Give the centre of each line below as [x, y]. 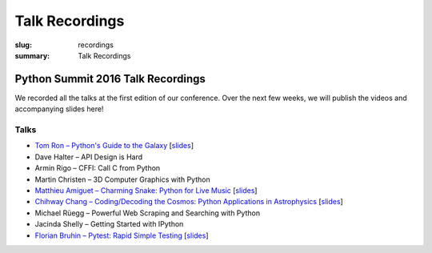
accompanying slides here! [59, 109]
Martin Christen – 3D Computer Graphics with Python [123, 179]
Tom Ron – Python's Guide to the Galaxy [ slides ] [114, 146]
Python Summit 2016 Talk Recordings [110, 79]
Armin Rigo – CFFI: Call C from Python [98, 168]
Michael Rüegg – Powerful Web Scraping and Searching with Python [147, 213]
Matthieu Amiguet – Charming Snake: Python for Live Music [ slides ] [146, 190]
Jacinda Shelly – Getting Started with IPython [109, 224]
